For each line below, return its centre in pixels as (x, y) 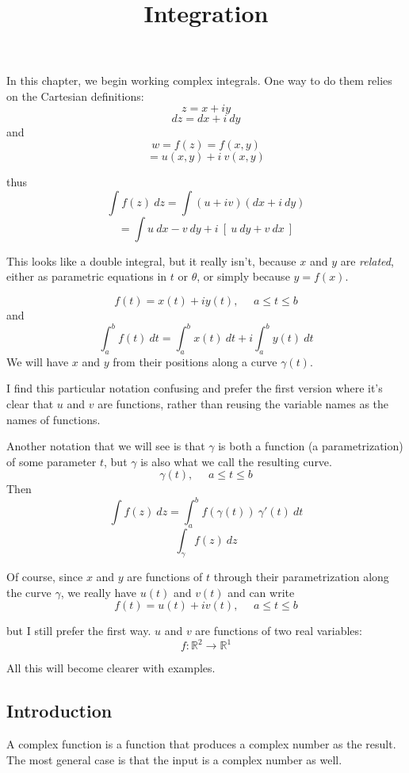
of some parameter (52, 461)
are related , (367, 260)
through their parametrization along (301, 577)
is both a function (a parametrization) (311, 446)
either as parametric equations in (87, 276)
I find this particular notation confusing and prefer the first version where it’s (195, 388)
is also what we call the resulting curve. (236, 461)
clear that (30, 404)
